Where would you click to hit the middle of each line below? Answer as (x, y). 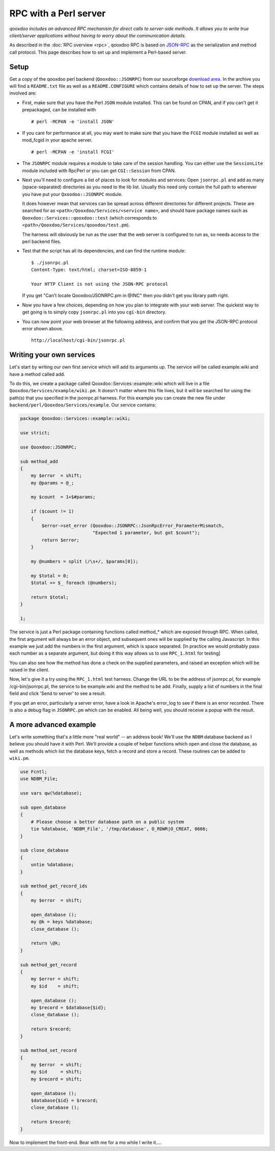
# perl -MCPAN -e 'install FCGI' (73, 152)
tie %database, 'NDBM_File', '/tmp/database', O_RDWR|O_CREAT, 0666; (119, 829)
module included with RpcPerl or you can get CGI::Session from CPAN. (99, 171)
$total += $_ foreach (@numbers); (74, 583)
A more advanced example (53, 724)
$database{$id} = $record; (65, 1101)
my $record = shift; (57, 1079)
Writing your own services (52, 355)
